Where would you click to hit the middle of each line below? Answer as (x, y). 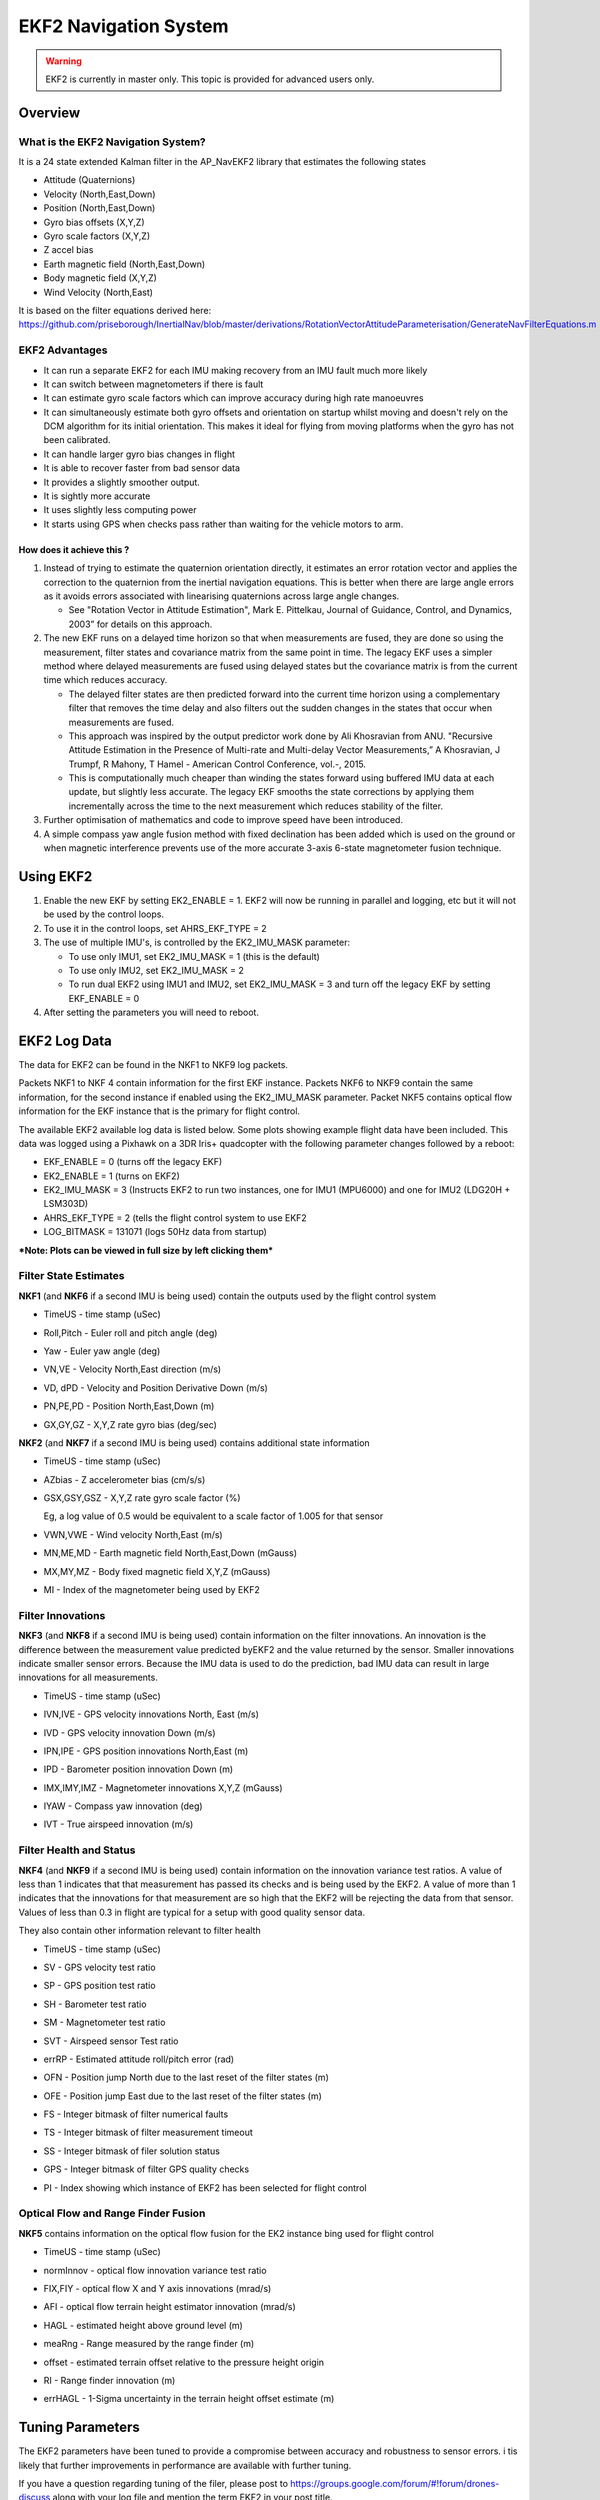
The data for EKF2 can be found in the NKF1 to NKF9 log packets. (153, 1064)
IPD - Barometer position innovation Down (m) (138, 1769)
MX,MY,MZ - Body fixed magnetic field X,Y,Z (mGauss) (157, 1571)
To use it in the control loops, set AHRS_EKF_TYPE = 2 (155, 928)
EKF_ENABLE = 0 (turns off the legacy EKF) (133, 1162)
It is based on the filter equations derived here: (115, 310)
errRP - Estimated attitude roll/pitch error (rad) (139, 2059)
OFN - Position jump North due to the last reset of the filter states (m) (186, 2077)
